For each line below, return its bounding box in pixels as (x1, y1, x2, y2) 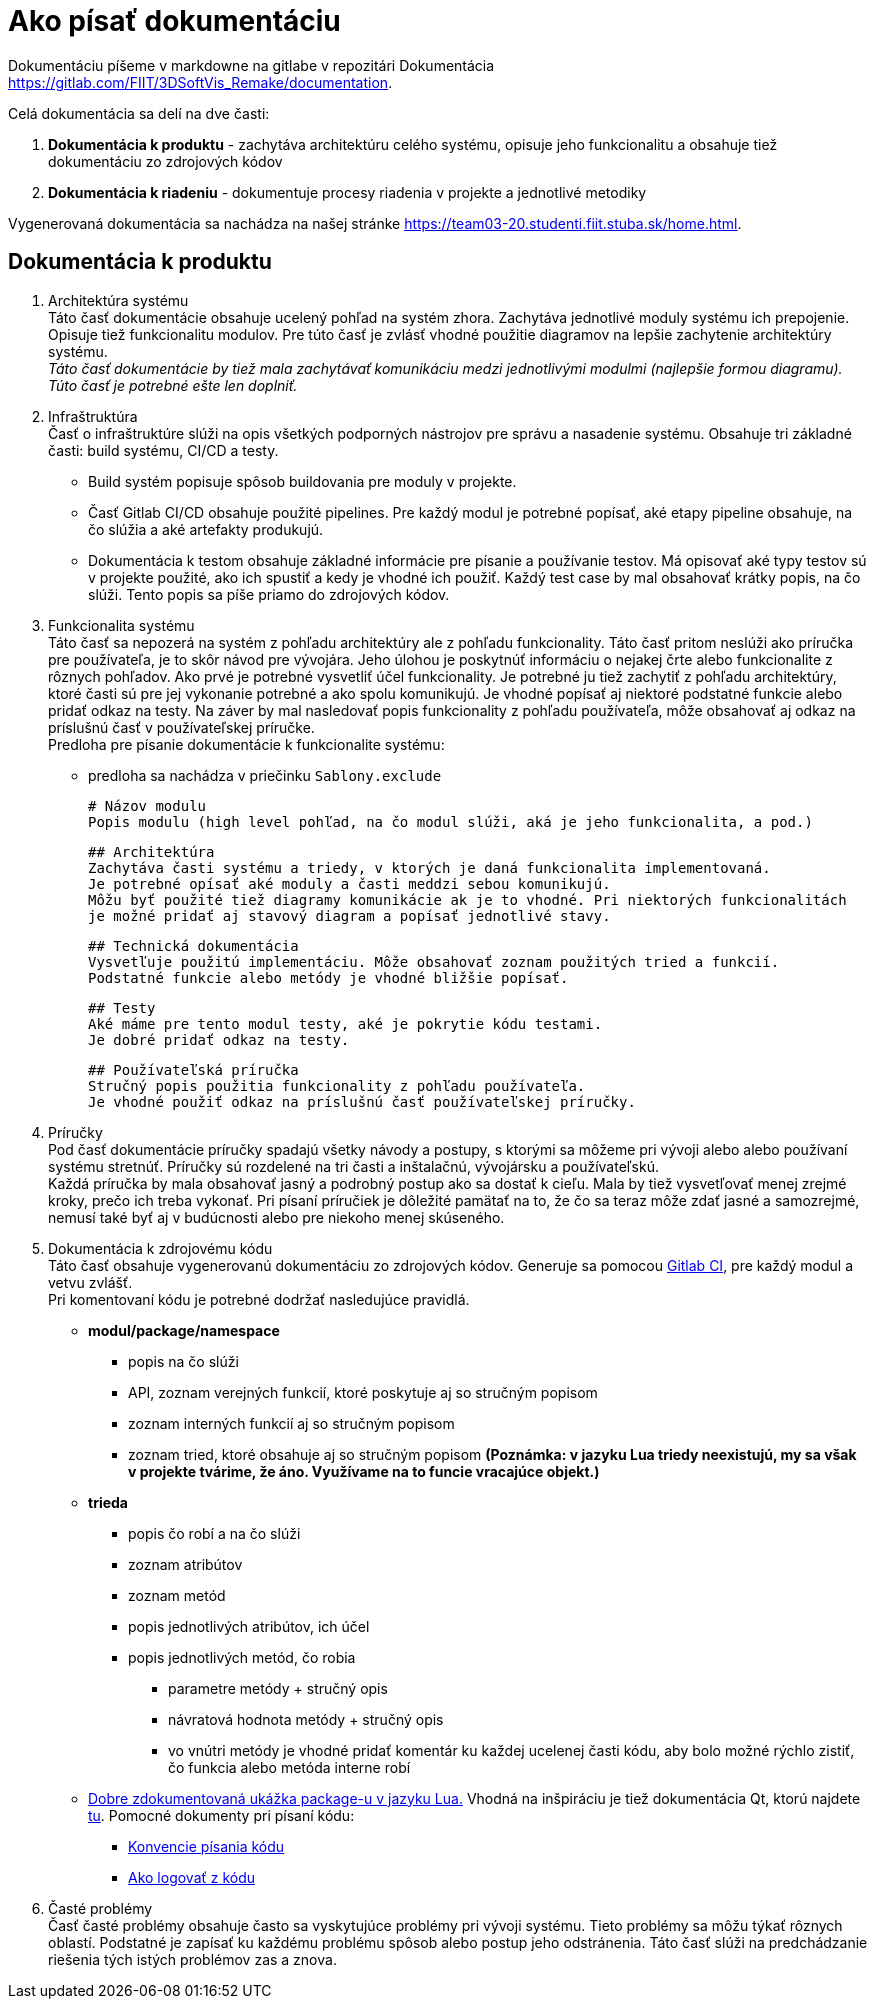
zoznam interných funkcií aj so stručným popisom (128, 1414, 455, 1432)
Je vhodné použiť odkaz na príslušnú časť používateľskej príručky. (88, 1093, 636, 1110)
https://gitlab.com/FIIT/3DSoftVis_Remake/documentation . (8, 73, 393, 91)
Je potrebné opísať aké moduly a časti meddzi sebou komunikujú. (88, 875, 611, 892)
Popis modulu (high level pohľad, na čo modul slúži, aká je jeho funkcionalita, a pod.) (88, 813, 813, 830)
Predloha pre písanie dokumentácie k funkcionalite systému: (48, 735, 445, 753)
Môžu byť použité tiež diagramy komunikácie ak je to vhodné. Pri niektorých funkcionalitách (88, 891, 847, 908)
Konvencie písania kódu (128, 1837, 285, 1855)
